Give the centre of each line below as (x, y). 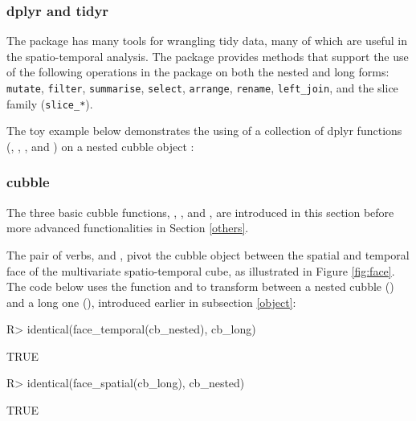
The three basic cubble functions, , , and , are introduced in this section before (200, 212)
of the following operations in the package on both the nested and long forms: (198, 72)
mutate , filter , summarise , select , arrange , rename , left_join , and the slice (202, 88)
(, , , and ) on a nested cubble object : (100, 146)
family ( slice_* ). (50, 103)
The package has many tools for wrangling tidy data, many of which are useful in (207, 41)
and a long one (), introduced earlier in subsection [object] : (151, 302)
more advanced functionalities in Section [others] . (128, 228)
